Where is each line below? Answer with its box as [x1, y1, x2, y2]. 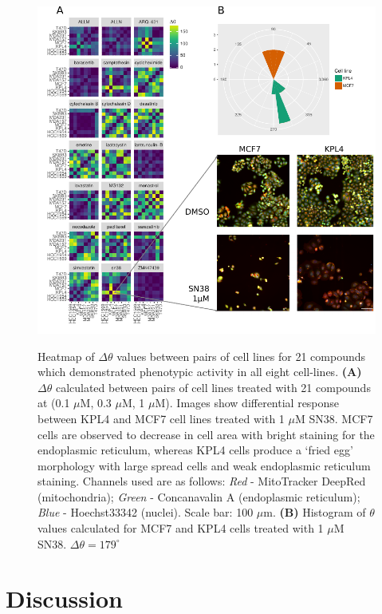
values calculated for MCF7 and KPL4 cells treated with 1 [37, 520, 324, 537]
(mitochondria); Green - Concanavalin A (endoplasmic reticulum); [37, 488, 360, 505]
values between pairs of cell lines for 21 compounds [116, 347, 365, 364]
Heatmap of [37, 347, 95, 364]
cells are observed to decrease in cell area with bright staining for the [37, 426, 375, 442]
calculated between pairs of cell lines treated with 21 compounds [55, 378, 371, 395]
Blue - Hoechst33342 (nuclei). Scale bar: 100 [37, 504, 254, 521]
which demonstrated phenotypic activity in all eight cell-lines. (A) [37, 363, 362, 380]
